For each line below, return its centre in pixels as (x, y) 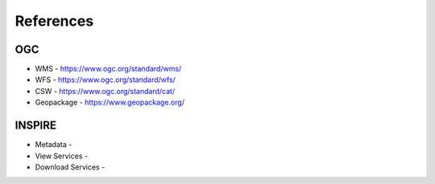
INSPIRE (35, 126)
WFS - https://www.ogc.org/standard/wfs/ (106, 80)
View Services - (62, 156)
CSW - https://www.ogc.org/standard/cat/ (105, 91)
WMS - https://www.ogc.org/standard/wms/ (108, 69)
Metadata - (54, 145)
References (54, 21)
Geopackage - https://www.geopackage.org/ (110, 102)
